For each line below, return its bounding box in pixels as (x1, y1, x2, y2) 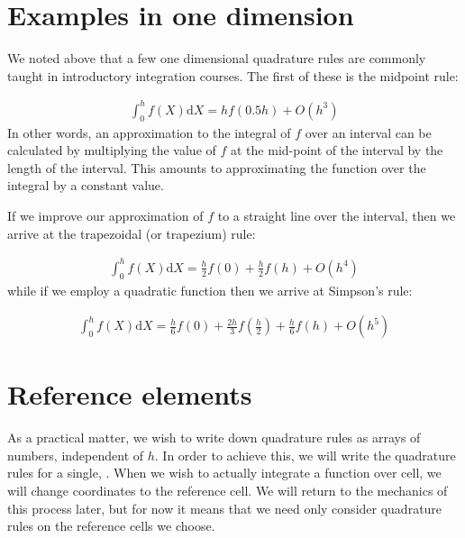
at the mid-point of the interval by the (231, 141, 443, 160)
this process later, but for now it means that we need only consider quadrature (7, 498, 442, 517)
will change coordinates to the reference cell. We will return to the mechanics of (7, 481, 448, 500)
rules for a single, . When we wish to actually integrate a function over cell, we (7, 463, 442, 482)
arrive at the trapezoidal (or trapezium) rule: (7, 223, 256, 242)
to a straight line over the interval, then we (217, 206, 456, 225)
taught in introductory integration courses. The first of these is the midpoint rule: (7, 66, 459, 85)
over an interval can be (305, 123, 432, 141)
